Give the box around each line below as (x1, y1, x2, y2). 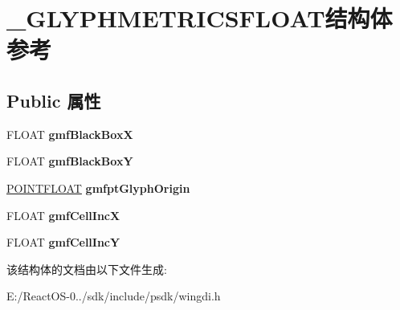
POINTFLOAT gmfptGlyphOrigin (6, 179, 190, 196)
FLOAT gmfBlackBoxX (6, 125, 133, 142)
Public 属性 (6, 88, 101, 112)
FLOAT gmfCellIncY (6, 234, 120, 251)
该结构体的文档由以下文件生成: (6, 260, 167, 277)
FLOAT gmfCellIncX (6, 206, 120, 223)
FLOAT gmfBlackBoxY (6, 153, 133, 169)
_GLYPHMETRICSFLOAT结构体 (6, 2, 393, 35)
